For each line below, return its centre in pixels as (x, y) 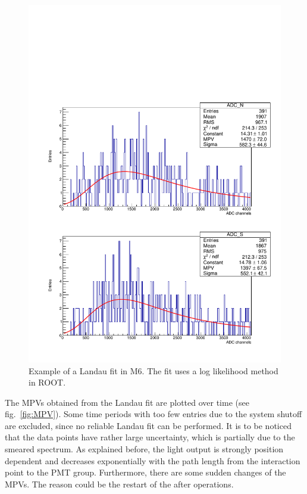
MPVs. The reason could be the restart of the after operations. (119, 484)
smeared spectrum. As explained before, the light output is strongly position (144, 449)
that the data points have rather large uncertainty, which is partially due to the (150, 437)
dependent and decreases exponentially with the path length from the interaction (153, 460)
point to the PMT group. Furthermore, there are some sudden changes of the (145, 472)
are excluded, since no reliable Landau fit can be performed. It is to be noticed (148, 425)
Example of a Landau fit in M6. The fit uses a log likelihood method (153, 370)
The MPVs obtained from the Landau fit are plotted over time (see (127, 402)
